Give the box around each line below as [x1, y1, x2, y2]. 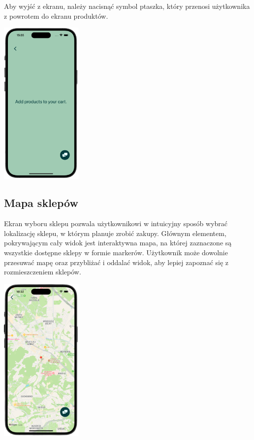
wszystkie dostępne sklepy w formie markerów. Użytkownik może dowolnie [4, 247, 228, 257]
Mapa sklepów [4, 195, 78, 210]
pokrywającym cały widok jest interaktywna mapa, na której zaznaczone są [4, 237, 232, 248]
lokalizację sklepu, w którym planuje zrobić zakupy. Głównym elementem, [4, 228, 226, 238]
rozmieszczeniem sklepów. [4, 267, 81, 277]
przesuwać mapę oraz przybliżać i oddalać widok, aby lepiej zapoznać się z [4, 257, 229, 267]
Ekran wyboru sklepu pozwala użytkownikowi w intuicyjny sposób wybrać [4, 218, 228, 229]
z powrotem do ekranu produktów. [4, 10, 108, 21]
